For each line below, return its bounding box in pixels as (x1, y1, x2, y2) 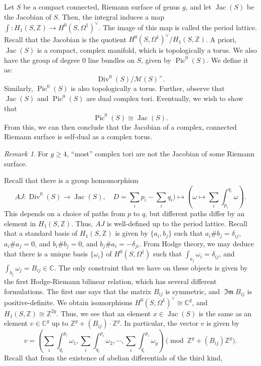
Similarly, (4, 83, 33, 94)
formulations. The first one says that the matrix (4, 286, 152, 296)
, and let (185, 2, 212, 12)
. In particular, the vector (120, 318, 199, 328)
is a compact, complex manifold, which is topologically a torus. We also (37, 45, 257, 55)
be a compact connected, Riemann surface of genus (23, 2, 180, 12)
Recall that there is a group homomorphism (4, 175, 139, 186)
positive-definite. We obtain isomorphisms (4, 297, 133, 307)
